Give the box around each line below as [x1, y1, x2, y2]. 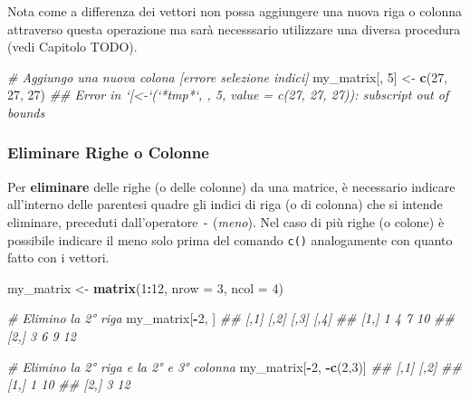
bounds [7, 102, 45, 121]
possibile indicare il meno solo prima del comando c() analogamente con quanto [7, 230, 453, 249]
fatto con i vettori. [7, 248, 110, 267]
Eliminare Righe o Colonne [7, 141, 209, 164]
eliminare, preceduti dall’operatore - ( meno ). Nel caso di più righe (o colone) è [7, 212, 445, 231]
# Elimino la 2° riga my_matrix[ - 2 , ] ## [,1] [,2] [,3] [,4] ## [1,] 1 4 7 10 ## [7, 309, 455, 328]
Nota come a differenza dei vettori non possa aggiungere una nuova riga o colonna [7, 2, 462, 20]
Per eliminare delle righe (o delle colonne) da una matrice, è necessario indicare [7, 176, 456, 195]
